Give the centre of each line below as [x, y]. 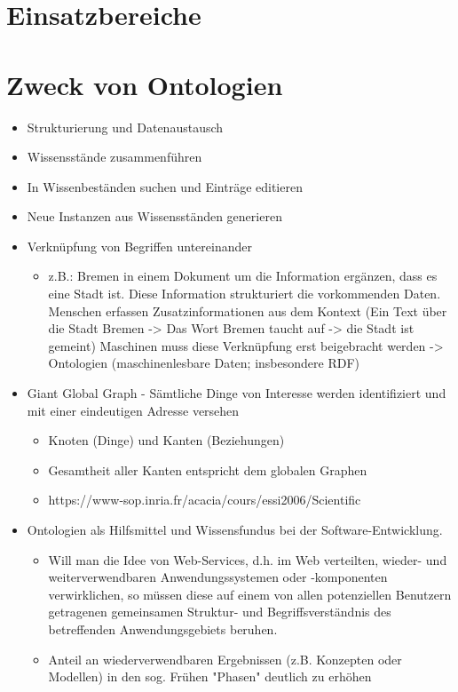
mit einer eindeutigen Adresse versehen [133, 410]
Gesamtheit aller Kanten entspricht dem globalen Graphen [208, 469]
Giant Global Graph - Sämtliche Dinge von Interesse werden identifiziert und [237, 393]
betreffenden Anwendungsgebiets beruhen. [163, 628]
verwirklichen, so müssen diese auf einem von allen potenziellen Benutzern [250, 594]
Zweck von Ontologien [145, 84]
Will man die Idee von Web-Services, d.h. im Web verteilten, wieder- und [248, 559]
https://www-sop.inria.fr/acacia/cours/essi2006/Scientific [205, 500]
